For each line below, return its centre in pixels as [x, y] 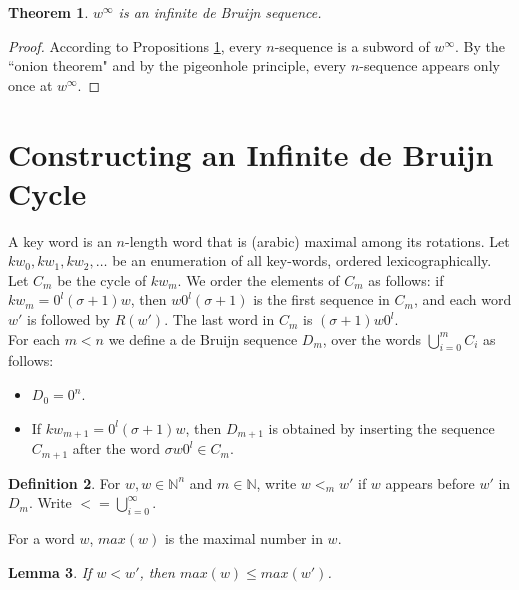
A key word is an [60, 240]
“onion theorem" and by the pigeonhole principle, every [177, 65]
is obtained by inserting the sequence [381, 427]
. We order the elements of [258, 279]
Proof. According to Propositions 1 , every [135, 45]
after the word [116, 448]
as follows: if [406, 279]
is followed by [68, 319]
